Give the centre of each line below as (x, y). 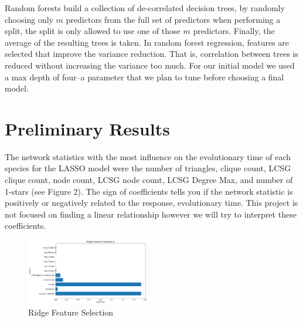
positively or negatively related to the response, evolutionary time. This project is (151, 203)
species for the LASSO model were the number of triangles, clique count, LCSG (148, 168)
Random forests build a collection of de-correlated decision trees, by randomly (145, 8)
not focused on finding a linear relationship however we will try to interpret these (151, 214)
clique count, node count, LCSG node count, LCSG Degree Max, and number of (149, 180)
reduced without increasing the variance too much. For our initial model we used (150, 65)
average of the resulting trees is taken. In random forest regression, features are (147, 42)
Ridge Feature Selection (71, 312)
